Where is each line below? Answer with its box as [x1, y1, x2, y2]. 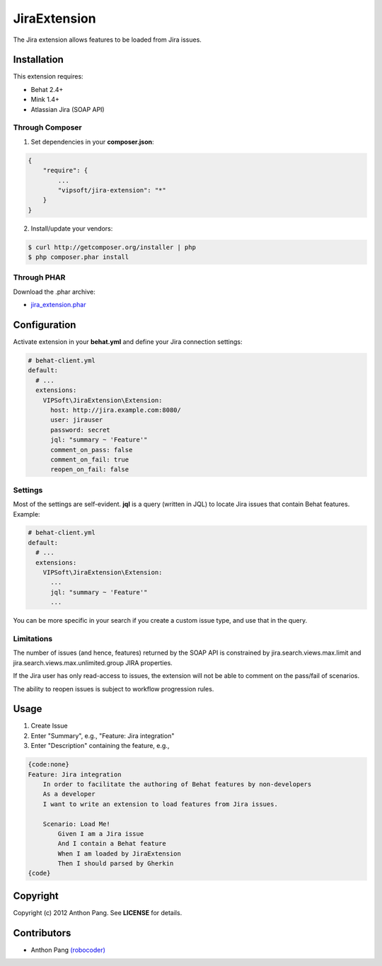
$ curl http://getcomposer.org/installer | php [28, 243, 196, 251]
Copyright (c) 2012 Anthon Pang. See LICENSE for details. [13, 908, 183, 916]
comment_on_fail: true [50, 455, 129, 464]
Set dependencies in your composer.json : [30, 137, 155, 146]
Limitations [13, 633, 53, 643]
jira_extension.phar [30, 301, 86, 309]
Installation [13, 54, 64, 66]
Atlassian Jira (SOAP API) [30, 105, 105, 113]
